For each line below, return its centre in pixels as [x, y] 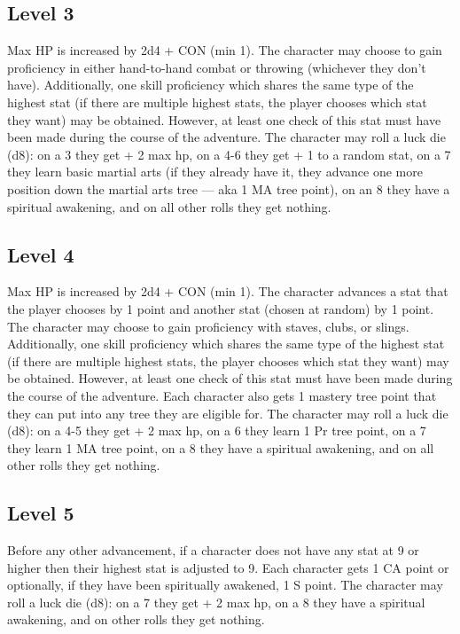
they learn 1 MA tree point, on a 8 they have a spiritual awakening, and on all [221, 447]
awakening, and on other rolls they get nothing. [136, 619]
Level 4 [41, 254]
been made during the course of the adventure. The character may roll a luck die [226, 137]
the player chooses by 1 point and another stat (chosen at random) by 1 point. [221, 308]
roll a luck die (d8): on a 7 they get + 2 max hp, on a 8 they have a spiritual [216, 602]
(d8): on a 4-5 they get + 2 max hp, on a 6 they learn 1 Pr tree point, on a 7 [217, 430]
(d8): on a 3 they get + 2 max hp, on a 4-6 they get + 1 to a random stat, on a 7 [229, 154]
